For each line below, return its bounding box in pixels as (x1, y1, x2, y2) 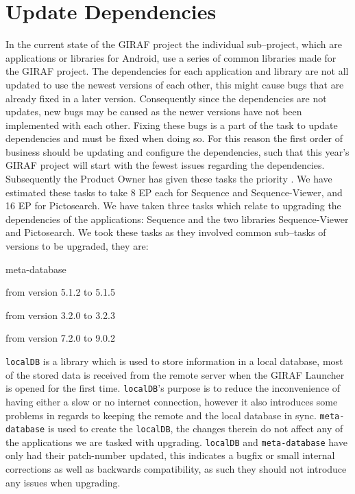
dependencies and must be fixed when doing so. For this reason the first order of (5, 131, 343, 145)
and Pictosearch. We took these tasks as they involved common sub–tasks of (5, 225, 326, 239)
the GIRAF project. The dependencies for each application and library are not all (5, 64, 349, 78)
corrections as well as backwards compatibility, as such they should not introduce (5, 462, 347, 476)
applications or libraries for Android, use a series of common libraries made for (5, 50, 336, 64)
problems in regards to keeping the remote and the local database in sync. (5, 408, 317, 422)
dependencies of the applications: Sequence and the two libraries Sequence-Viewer (5, 211, 349, 226)
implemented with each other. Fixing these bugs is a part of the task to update (5, 117, 338, 132)
